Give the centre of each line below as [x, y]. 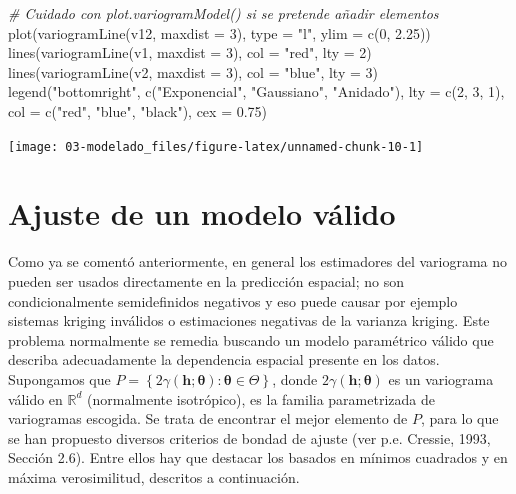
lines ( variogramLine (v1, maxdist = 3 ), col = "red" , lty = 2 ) [190, 52]
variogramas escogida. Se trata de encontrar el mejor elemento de [208, 418]
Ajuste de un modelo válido [202, 213]
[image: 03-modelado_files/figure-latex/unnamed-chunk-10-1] [216, 146]
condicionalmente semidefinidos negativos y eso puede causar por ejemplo [233, 300]
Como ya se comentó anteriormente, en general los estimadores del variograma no [258, 261]
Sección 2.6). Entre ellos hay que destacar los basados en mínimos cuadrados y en [258, 457]
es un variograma [441, 378]
